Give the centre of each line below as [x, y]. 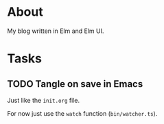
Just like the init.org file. [44, 100]
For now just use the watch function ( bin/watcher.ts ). [82, 113]
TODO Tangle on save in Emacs [75, 84]
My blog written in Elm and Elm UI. [56, 31]
